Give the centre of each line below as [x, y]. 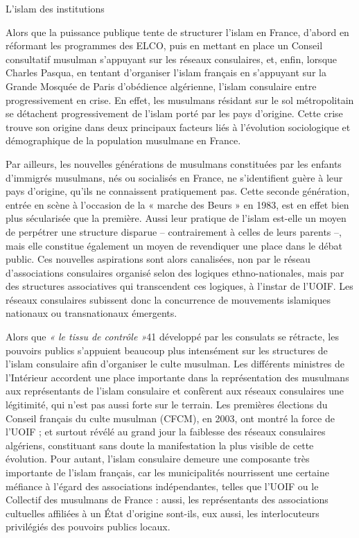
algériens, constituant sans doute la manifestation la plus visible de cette [160, 445]
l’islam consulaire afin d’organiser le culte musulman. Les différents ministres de [175, 364]
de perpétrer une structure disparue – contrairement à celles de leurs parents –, [174, 231]
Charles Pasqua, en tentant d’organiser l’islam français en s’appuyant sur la [166, 72]
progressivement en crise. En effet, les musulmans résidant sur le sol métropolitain [180, 99]
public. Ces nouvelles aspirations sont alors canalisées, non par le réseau [158, 259]
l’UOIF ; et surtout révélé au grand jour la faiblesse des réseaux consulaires [166, 432]
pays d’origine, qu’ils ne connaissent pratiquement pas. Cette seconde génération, [178, 191]
